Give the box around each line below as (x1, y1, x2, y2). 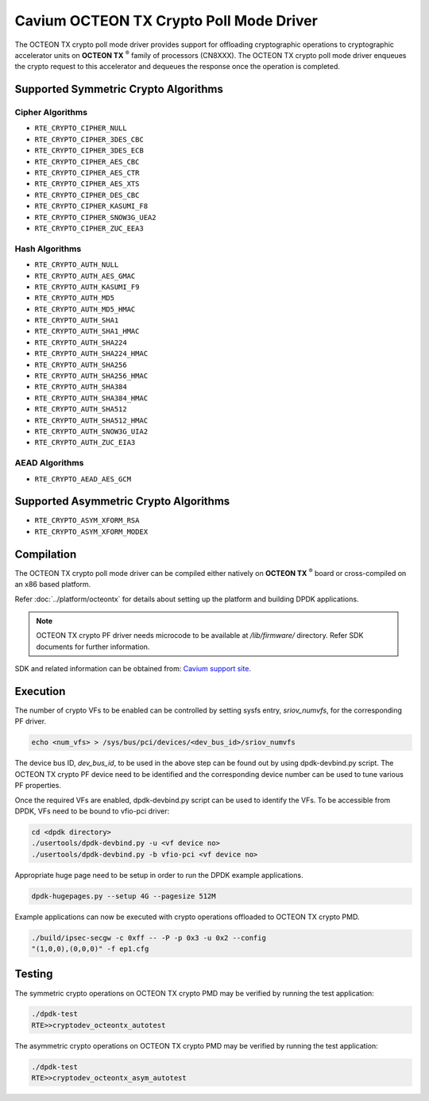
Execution (14, 684, 66, 698)
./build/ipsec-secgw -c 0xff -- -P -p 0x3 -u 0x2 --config (31, 933, 266, 942)
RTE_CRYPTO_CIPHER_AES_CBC (34, 157, 140, 166)
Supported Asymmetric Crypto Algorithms (14, 495, 230, 508)
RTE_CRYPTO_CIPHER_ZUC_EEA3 (34, 224, 145, 233)
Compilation (14, 547, 77, 561)
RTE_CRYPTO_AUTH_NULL (34, 261, 119, 269)
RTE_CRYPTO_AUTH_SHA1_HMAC (34, 326, 140, 336)
